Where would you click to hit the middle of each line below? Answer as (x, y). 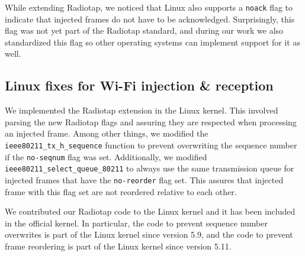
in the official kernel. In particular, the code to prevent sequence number (136, 223)
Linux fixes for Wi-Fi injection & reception (139, 85)
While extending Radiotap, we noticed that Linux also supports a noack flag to (149, 7)
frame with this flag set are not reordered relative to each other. (121, 191)
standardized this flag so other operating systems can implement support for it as (152, 42)
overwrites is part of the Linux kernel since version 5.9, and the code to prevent (149, 234)
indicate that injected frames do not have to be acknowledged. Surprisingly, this (150, 19)
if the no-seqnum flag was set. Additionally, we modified (106, 156)
